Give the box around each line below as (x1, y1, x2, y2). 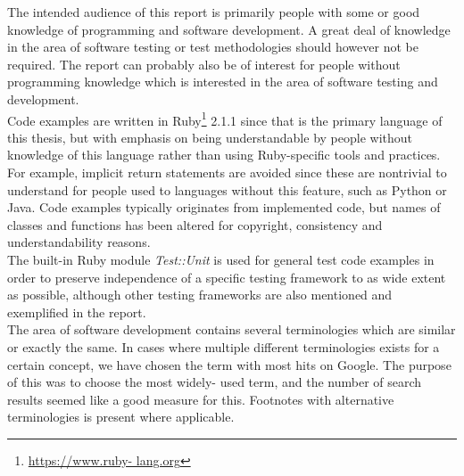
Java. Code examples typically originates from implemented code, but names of (7, 198, 441, 217)
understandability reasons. (7, 233, 151, 251)
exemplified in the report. (7, 302, 146, 321)
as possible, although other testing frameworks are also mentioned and (7, 285, 393, 304)
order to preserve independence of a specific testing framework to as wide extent (7, 267, 446, 286)
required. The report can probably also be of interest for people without (7, 54, 401, 73)
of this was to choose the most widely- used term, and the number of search (7, 373, 422, 391)
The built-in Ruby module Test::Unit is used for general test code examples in (7, 250, 435, 268)
